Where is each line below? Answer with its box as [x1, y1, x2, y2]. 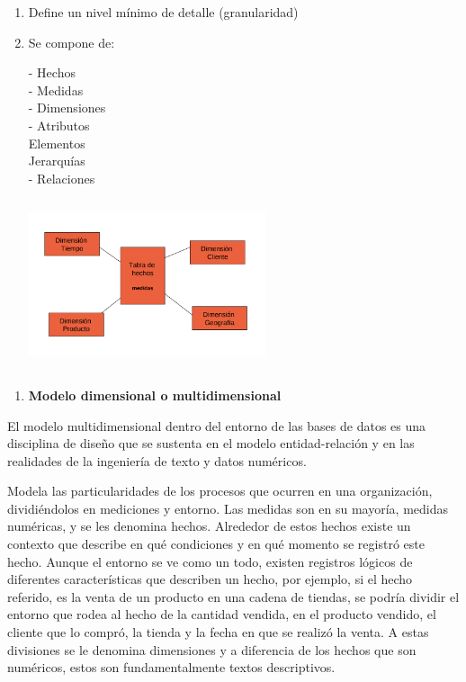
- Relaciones [28, 168, 95, 187]
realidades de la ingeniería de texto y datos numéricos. [7, 451, 307, 470]
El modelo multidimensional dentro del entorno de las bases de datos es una [7, 416, 426, 435]
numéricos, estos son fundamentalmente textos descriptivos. [7, 658, 336, 677]
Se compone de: [28, 32, 115, 51]
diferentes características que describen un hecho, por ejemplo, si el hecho [7, 570, 413, 588]
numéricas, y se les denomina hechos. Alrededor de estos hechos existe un [7, 516, 411, 535]
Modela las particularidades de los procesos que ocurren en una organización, [7, 481, 433, 500]
